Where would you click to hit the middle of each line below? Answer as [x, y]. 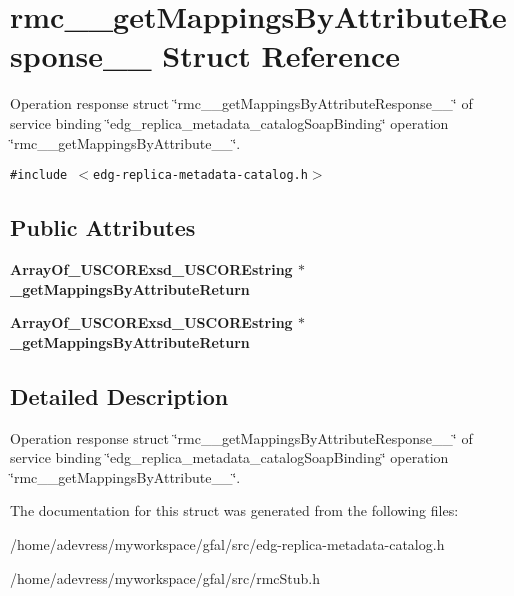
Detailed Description [119, 395]
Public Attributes [103, 227]
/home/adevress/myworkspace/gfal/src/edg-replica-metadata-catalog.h [227, 543]
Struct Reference [281, 55]
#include [39, 175]
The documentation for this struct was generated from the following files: [234, 510]
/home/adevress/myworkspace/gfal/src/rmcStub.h [165, 577]
